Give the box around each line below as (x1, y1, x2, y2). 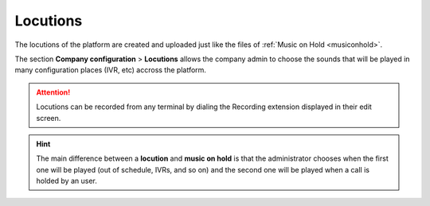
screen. (36, 113, 61, 122)
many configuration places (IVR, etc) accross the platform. (14, 65, 207, 75)
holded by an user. (36, 176, 97, 186)
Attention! (36, 87, 71, 97)
